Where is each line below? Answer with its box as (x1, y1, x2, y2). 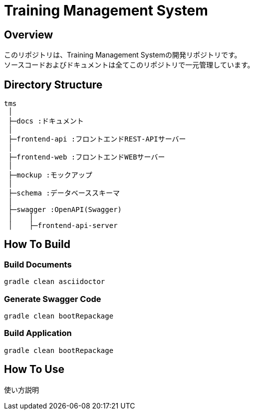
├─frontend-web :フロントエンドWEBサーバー (8, 153, 165, 161)
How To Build (4, 238, 70, 251)
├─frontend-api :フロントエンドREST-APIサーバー (8, 135, 186, 143)
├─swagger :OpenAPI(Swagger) (8, 205, 122, 214)
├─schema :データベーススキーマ (8, 189, 120, 197)
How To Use (4, 363, 64, 376)
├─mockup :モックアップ (8, 171, 92, 179)
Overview (4, 28, 53, 41)
